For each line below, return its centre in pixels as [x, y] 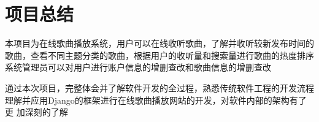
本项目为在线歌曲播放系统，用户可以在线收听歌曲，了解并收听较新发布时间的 [159, 43]
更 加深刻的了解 [37, 112]
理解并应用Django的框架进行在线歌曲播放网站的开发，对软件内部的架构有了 [156, 100]
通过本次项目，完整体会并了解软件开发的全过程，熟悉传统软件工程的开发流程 [159, 87]
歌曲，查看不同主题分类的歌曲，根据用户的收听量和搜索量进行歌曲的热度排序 [159, 55]
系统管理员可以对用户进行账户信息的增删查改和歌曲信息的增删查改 [138, 67]
